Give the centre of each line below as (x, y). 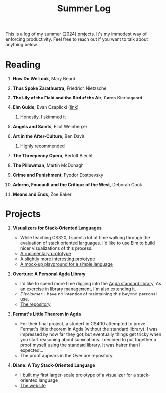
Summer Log (84, 9)
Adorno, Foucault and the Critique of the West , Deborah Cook (77, 185)
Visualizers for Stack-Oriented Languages (57, 228)
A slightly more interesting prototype (58, 259)
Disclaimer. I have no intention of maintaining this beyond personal (88, 294)
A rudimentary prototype (45, 254)
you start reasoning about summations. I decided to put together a (88, 340)
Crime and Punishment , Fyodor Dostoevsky (58, 175)
